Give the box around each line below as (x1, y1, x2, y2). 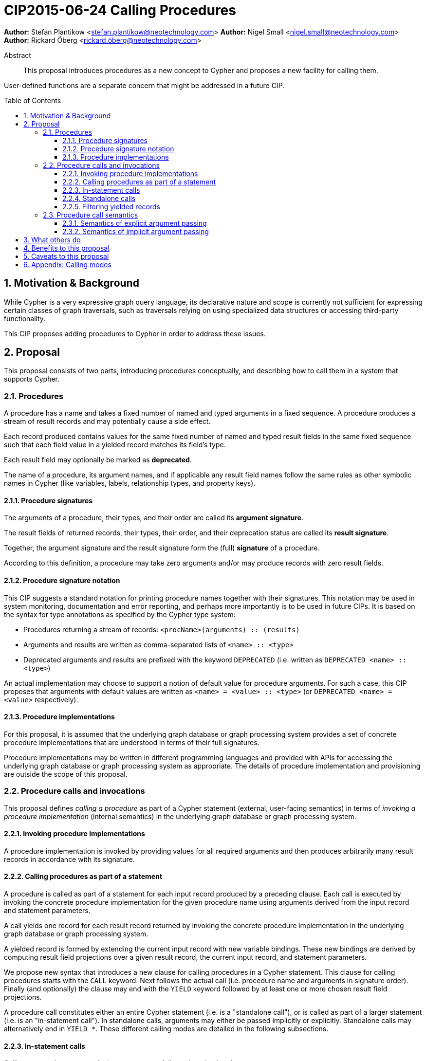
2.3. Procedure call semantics (43, 210, 138, 219)
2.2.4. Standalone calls (62, 194, 136, 202)
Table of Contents (4, 96, 61, 105)
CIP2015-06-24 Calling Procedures (4, 2, 236, 18)
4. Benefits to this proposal (23, 243, 110, 252)
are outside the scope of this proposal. (4, 769, 128, 778)
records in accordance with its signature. (4, 855, 135, 863)
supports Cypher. (4, 375, 60, 384)
